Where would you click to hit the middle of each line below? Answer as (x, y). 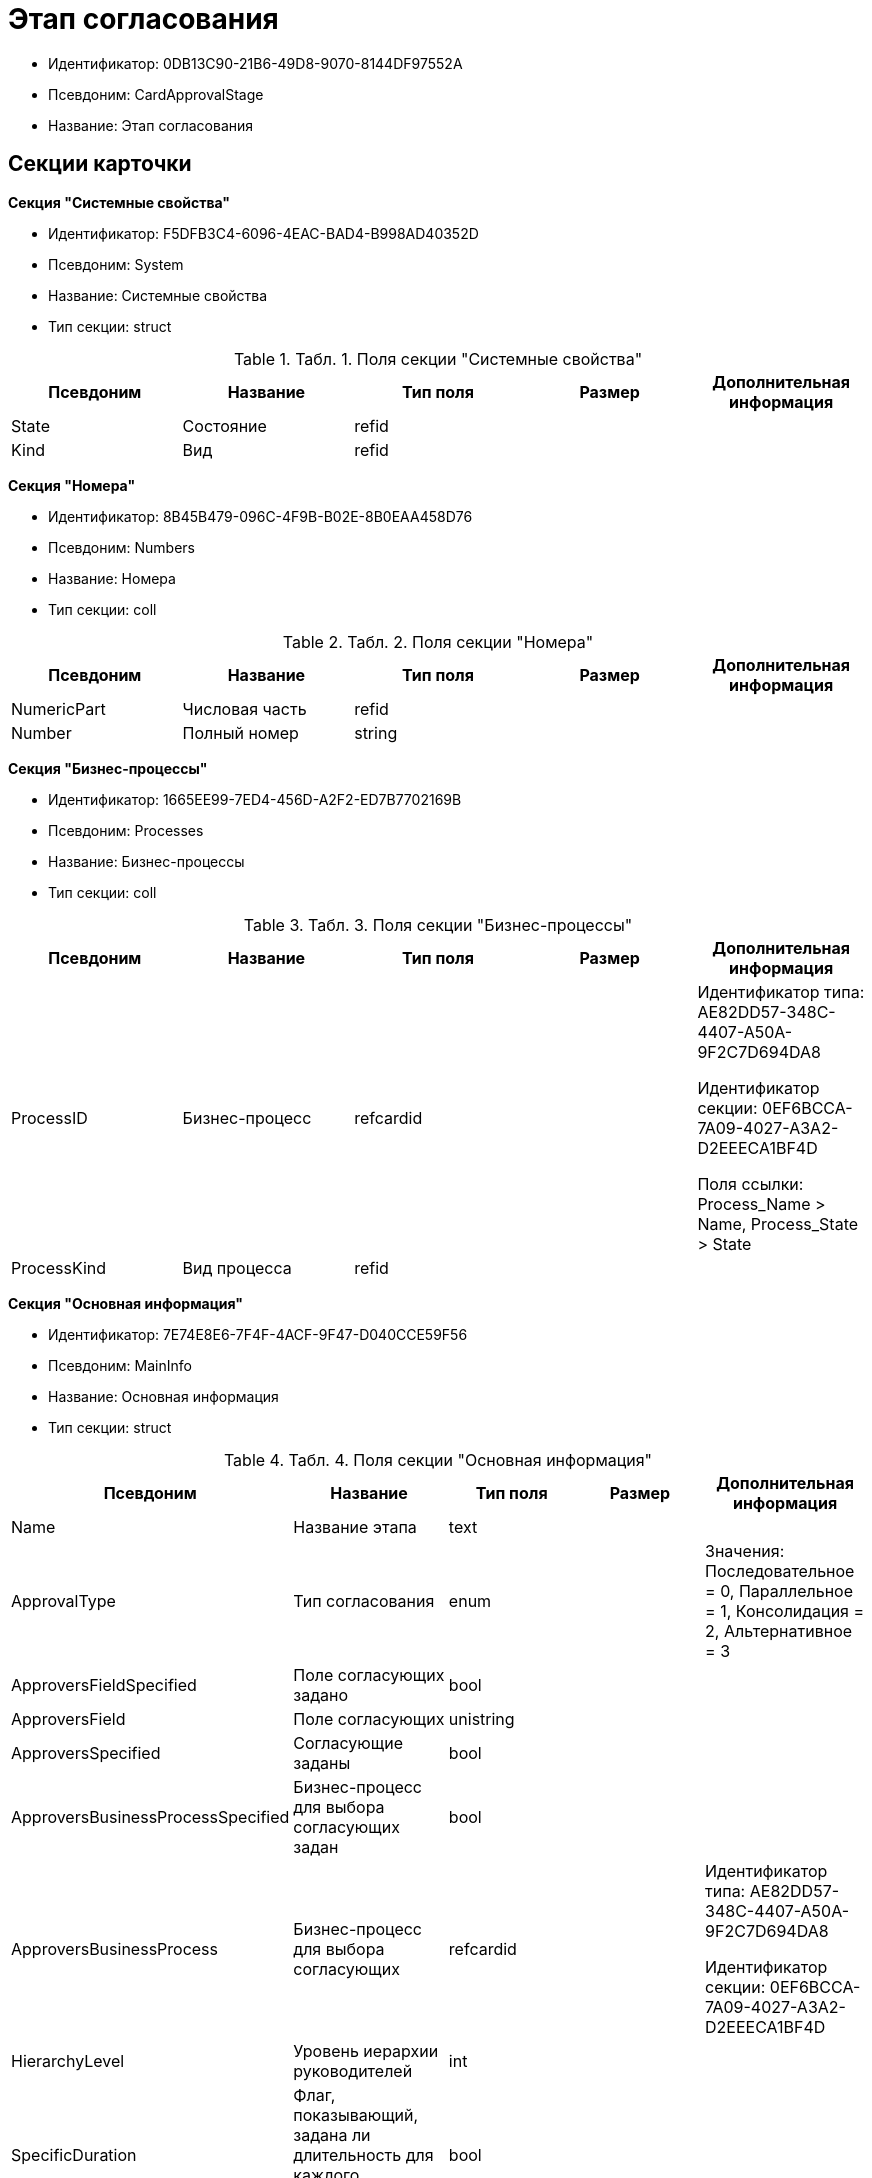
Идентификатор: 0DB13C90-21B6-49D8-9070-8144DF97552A (255, 63)
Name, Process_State (778, 1223)
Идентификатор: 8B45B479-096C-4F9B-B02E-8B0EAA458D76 (260, 516)
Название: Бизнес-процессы (146, 861)
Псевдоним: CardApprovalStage (156, 94)
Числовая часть (244, 708)
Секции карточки (100, 164)
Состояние (224, 425)
